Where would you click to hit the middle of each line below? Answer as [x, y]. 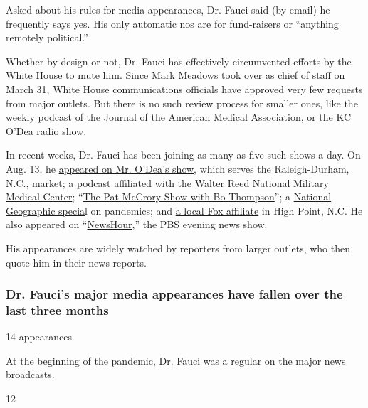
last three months [57, 310]
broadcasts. [30, 374]
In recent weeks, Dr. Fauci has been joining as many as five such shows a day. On [183, 155]
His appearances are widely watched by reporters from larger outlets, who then [178, 248]
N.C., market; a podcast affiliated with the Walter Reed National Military [167, 182]
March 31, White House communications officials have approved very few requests [184, 88]
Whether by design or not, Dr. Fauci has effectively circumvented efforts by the [179, 61]
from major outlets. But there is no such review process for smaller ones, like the [182, 103]
